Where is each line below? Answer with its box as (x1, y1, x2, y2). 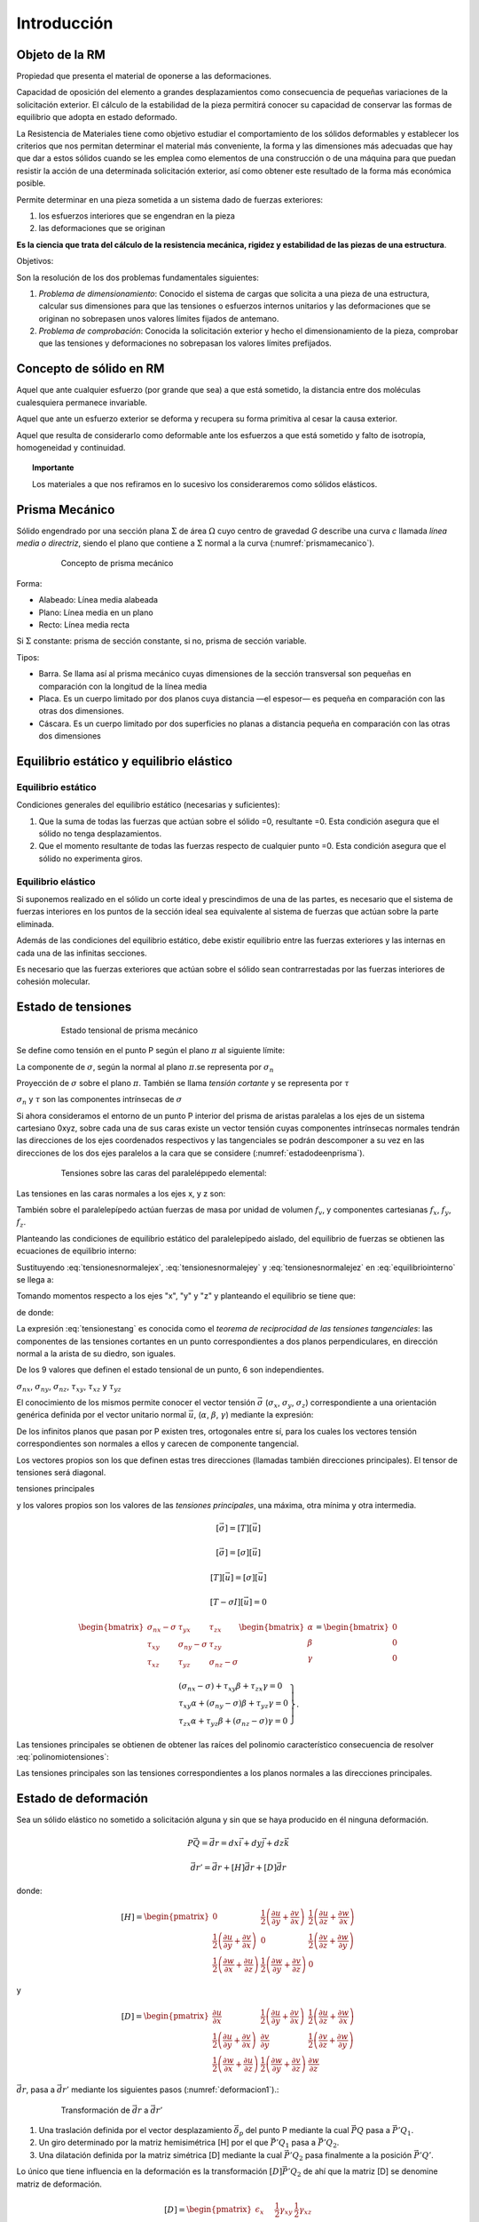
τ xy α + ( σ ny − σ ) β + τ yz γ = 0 (178, 1698, 288, 1711)
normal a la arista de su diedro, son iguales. (16, 1347, 177, 1359)
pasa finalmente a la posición (304, 2149, 412, 2160)
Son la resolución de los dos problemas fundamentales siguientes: (16, 272, 259, 283)
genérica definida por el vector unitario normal (16, 1410, 186, 1420)
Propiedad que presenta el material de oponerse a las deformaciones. (16, 71, 272, 82)
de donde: (16, 1307, 54, 1317)
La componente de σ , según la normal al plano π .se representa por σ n (16, 1061, 274, 1075)
